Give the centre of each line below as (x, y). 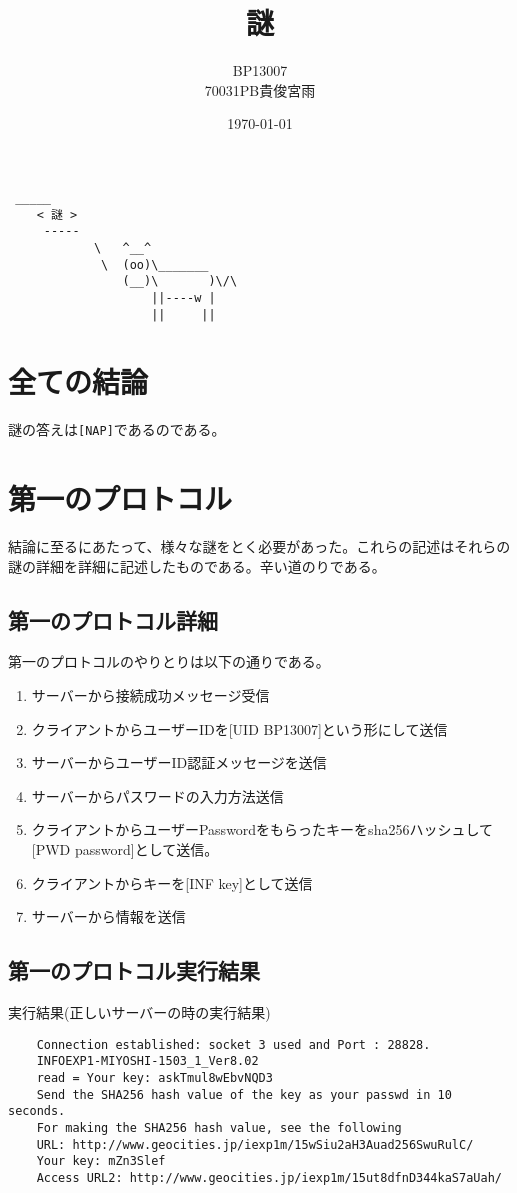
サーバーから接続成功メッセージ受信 (150, 695)
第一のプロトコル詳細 (113, 619)
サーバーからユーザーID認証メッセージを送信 (179, 762)
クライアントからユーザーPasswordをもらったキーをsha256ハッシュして (262, 829)
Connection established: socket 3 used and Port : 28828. (233, 1044)
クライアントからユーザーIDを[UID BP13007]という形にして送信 (239, 728)
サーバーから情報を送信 (108, 916)
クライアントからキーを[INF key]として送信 (172, 882)
